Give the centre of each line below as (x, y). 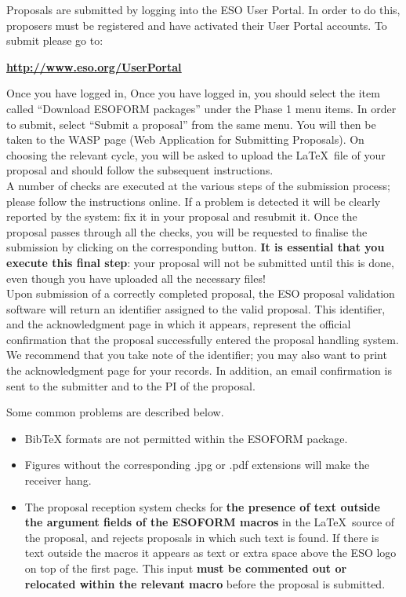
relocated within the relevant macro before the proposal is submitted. (205, 583)
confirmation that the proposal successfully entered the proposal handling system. (203, 339)
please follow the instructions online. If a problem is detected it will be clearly (194, 201)
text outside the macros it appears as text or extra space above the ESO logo (210, 553)
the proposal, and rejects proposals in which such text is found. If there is (202, 537)
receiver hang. (58, 480)
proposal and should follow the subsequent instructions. (140, 170)
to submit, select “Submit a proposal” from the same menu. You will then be (191, 124)
